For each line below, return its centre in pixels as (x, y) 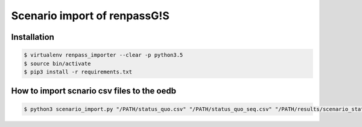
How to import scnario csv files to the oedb (94, 91)
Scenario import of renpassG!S (91, 16)
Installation (33, 37)
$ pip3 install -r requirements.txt (78, 72)
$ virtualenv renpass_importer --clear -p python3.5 (103, 55)
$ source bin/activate (57, 63)
